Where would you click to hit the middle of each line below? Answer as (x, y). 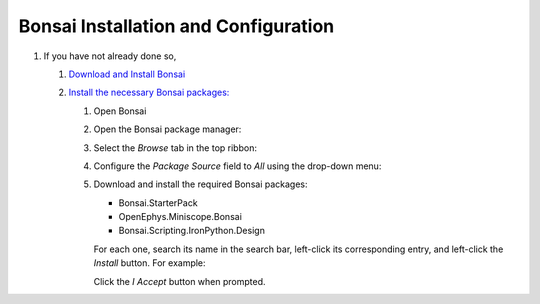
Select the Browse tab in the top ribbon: (175, 147)
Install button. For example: (149, 263)
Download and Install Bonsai (127, 74)
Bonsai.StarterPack (158, 202)
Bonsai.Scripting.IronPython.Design (191, 231)
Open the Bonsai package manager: (167, 129)
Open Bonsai (120, 111)
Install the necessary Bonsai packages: (149, 92)
